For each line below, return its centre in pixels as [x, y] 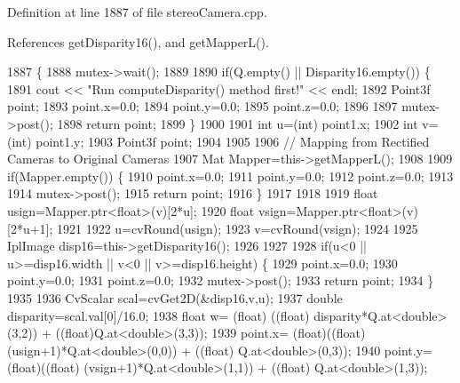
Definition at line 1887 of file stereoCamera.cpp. [137, 12]
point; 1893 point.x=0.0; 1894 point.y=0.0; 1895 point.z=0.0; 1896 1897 [202, 106]
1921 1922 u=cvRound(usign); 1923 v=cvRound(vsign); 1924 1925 [238, 228]
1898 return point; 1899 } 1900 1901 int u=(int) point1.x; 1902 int [238, 123]
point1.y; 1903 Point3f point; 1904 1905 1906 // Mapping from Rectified [233, 141]
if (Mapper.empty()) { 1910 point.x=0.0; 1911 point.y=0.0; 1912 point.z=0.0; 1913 [230, 176]
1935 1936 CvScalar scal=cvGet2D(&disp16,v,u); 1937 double [175, 297]
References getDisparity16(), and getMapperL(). [138, 41]
